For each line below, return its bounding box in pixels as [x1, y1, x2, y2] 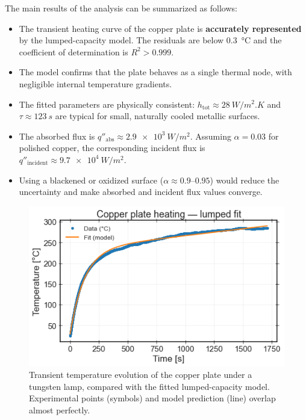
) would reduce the [210, 173, 279, 186]
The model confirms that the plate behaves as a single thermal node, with [19, 66, 292, 78]
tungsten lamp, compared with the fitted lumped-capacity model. [29, 380, 270, 392]
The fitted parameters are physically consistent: [19, 97, 195, 110]
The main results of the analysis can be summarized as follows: [5, 2, 237, 14]
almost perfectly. [29, 404, 90, 416]
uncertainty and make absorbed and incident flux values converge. [19, 185, 263, 198]
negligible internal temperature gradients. [19, 77, 172, 90]
